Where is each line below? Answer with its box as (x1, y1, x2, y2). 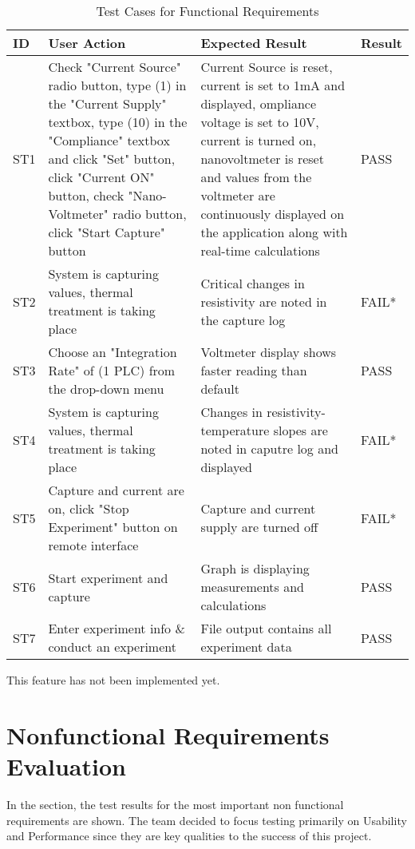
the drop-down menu (48, 379, 164, 398)
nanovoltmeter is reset (200, 149, 324, 168)
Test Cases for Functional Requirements (96, 2, 319, 20)
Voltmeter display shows (200, 343, 337, 361)
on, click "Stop (48, 499, 129, 518)
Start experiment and (48, 568, 168, 587)
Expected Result (200, 34, 307, 52)
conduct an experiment (48, 637, 176, 656)
